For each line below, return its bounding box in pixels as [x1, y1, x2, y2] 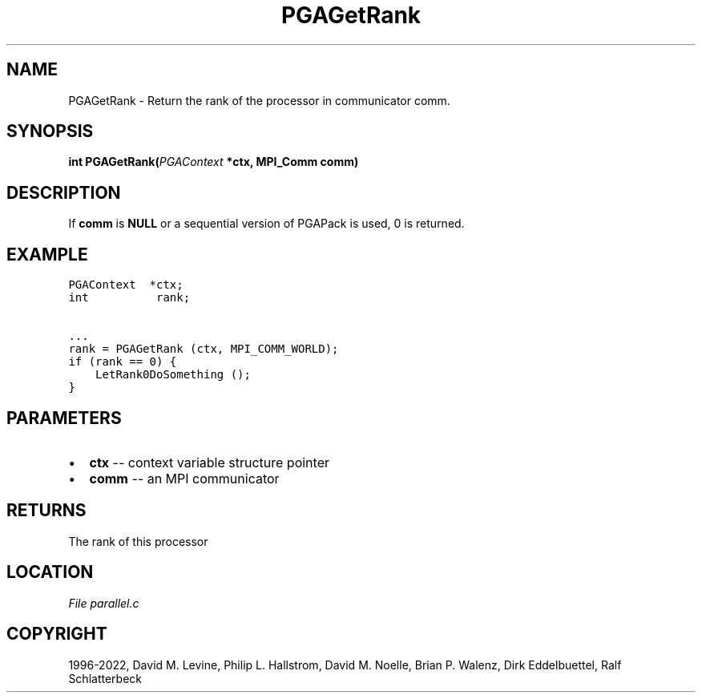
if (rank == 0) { [68, 355, 177, 369]
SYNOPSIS [6, 121, 94, 142]
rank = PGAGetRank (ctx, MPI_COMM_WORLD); [68, 342, 339, 356]
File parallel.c [68, 596, 139, 610]
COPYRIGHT [6, 624, 107, 644]
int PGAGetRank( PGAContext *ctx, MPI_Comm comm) [68, 155, 359, 169]
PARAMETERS [6, 407, 122, 428]
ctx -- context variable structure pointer [89, 454, 329, 471]
